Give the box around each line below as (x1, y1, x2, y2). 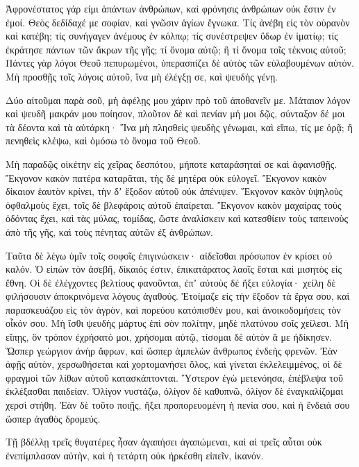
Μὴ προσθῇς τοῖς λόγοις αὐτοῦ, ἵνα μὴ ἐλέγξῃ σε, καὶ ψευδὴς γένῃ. (6, 69, 278, 83)
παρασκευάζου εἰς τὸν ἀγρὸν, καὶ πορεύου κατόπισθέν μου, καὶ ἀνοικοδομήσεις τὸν (6, 302, 341, 316)
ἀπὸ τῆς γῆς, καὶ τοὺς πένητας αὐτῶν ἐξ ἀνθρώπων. (6, 224, 214, 239)
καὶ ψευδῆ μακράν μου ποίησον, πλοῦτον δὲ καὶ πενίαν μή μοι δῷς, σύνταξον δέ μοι (6, 106, 345, 121)
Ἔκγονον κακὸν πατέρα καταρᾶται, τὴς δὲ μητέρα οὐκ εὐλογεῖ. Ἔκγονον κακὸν (6, 170, 327, 185)
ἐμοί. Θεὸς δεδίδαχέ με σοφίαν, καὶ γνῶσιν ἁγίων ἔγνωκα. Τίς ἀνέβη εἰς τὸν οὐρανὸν (6, 15, 350, 29)
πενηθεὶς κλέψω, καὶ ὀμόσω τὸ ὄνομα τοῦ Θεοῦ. (6, 133, 201, 148)
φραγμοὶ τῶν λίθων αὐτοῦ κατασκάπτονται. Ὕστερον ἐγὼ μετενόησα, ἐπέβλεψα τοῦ (6, 370, 343, 384)
